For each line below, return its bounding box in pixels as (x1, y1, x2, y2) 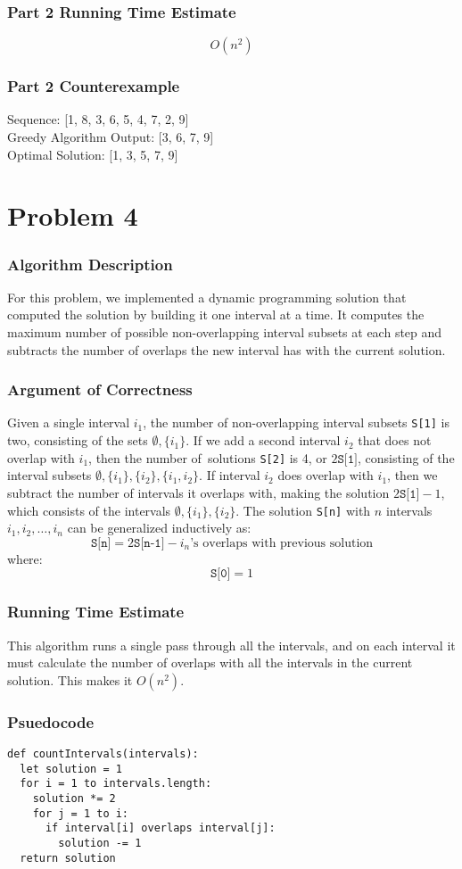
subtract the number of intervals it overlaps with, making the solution (7, 483, 390, 501)
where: (7, 549, 43, 567)
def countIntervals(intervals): (7, 747, 199, 760)
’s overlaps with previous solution (190, 536, 374, 550)
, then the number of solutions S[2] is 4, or (88, 448, 327, 467)
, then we (387, 466, 438, 484)
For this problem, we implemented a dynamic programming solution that (7, 287, 407, 306)
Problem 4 (7, 197, 138, 234)
